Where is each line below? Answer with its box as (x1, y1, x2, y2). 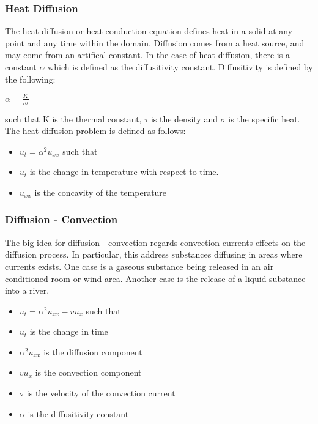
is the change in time (29, 325, 108, 338)
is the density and (150, 112, 218, 125)
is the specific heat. (228, 112, 300, 125)
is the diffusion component (43, 345, 142, 358)
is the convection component (35, 366, 142, 379)
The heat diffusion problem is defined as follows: (5, 124, 186, 137)
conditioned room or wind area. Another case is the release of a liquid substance (5, 272, 306, 285)
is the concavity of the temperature (34, 185, 167, 198)
